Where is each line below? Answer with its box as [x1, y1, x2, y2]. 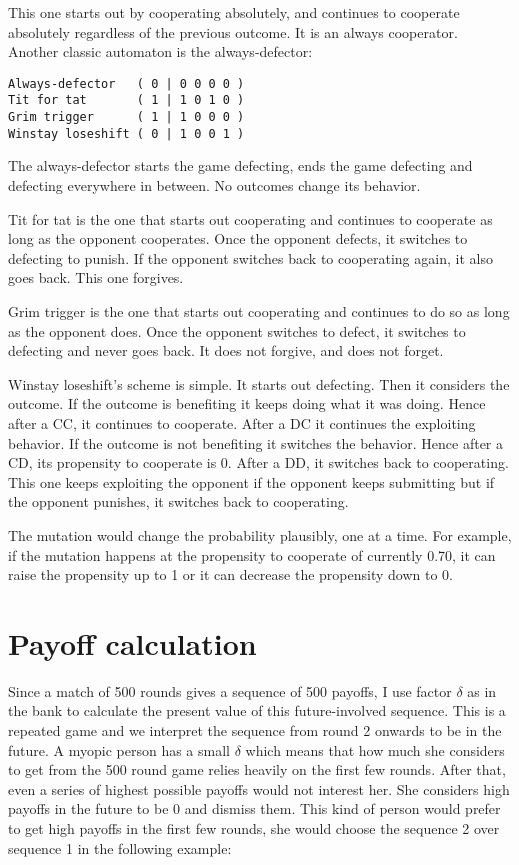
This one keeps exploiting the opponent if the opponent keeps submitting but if [8, 471, 495, 492]
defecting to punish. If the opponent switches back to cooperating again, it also [8, 247, 493, 268]
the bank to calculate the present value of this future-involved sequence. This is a [8, 700, 506, 721]
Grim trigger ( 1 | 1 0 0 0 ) [8, 110, 245, 125]
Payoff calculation [8, 622, 257, 663]
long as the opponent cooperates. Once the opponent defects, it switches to [8, 228, 468, 249]
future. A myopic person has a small [8, 739, 230, 760]
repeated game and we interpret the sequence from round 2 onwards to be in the [8, 720, 502, 740]
